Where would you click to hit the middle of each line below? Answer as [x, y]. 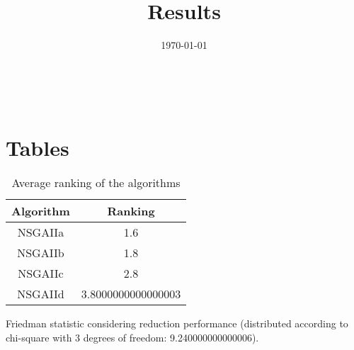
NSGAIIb [41, 253]
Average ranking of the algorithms [96, 183]
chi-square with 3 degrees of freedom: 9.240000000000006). [132, 338]
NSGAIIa [41, 232]
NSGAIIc [41, 273]
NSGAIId [41, 294]
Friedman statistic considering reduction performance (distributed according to [177, 323]
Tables [38, 147]
